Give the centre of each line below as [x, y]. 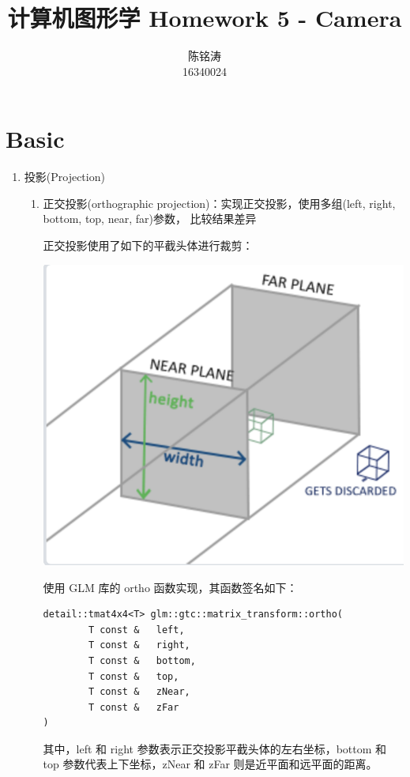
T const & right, [139, 645]
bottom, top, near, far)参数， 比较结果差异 [150, 219]
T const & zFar [134, 707]
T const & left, [136, 630]
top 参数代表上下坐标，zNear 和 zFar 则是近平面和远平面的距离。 [210, 764]
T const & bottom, [142, 660]
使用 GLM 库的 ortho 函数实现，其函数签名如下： [170, 587]
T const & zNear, [139, 692]
